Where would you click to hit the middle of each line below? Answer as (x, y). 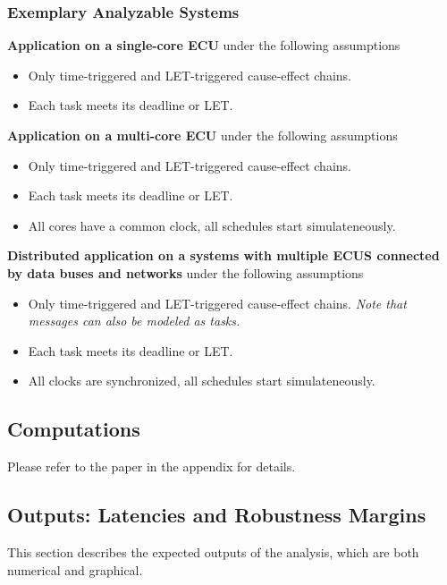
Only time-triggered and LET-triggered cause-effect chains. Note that (217, 303)
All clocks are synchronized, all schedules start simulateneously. (202, 381)
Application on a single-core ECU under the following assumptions (204, 45)
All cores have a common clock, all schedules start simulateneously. (212, 225)
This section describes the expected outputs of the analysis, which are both (213, 551)
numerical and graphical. (75, 569)
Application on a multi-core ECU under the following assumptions (202, 135)
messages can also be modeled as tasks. (134, 321)
